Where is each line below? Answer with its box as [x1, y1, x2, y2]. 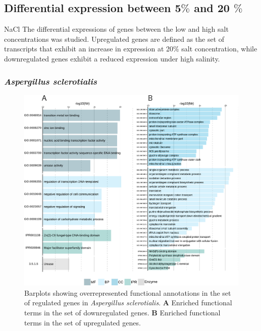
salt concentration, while [181, 43, 257, 54]
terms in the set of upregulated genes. [24, 317, 141, 327]
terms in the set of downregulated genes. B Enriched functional [24, 307, 221, 317]
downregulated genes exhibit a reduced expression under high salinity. [4, 53, 220, 63]
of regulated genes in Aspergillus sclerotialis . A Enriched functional [24, 297, 232, 308]
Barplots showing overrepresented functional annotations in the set [24, 287, 231, 298]
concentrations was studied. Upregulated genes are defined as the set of [4, 33, 225, 44]
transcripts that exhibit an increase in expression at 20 [4, 43, 173, 54]
